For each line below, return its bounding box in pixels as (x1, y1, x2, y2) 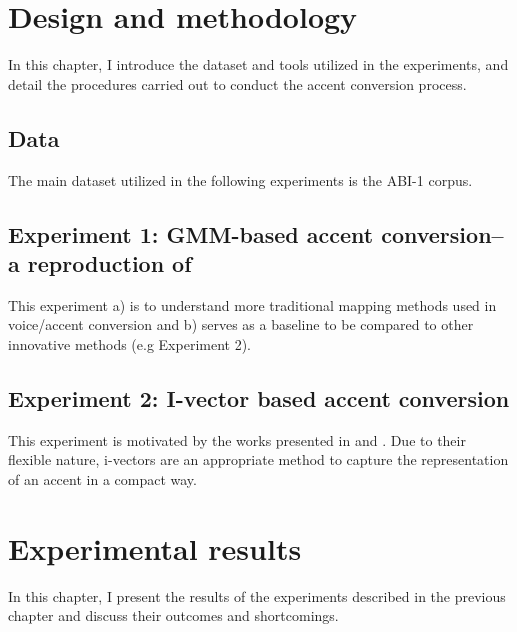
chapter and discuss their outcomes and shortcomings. (8, 605, 339, 626)
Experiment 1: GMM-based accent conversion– (8, 218, 504, 249)
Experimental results (8, 527, 302, 568)
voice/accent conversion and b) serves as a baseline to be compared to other (8, 314, 474, 335)
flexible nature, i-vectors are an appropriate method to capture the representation (8, 449, 509, 470)
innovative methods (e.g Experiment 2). (8, 333, 251, 354)
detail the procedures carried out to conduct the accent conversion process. (8, 73, 467, 94)
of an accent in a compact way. (8, 468, 197, 489)
